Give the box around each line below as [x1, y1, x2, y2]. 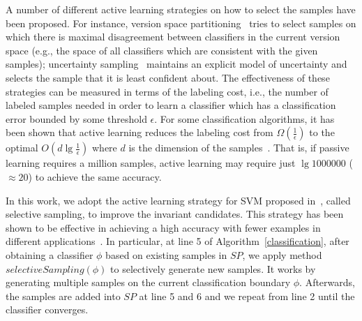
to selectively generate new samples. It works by [110, 261, 316, 276]
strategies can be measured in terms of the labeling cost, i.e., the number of [6, 84, 329, 98]
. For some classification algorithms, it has [154, 111, 335, 126]
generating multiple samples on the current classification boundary [6, 275, 291, 290]
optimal [6, 140, 38, 155]
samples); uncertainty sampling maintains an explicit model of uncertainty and [6, 57, 347, 71]
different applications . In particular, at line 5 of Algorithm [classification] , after [6, 234, 349, 248]
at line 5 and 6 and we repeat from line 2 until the [139, 288, 355, 303]
